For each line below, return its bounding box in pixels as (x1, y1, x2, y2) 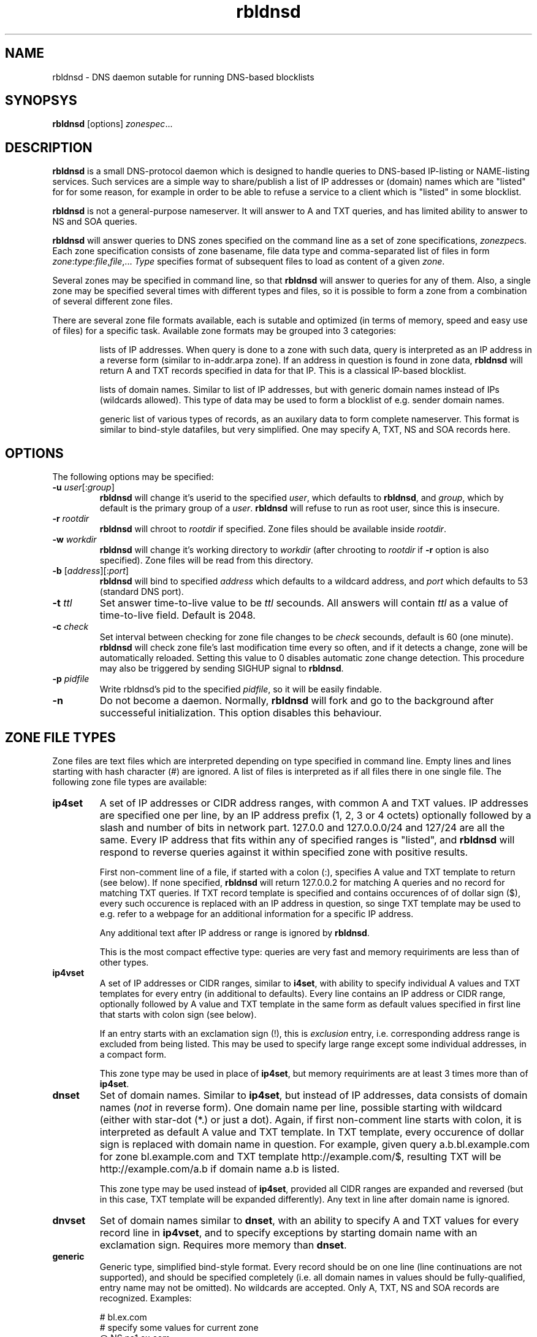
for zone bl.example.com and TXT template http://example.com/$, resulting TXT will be (99, 1150, 501, 1163)
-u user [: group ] (52, 482, 115, 493)
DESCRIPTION (5, 139, 93, 155)
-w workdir (52, 534, 97, 545)
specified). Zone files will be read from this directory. (99, 555, 313, 566)
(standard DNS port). (99, 586, 184, 597)
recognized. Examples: (99, 1292, 192, 1303)
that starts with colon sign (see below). (99, 1009, 257, 1020)
